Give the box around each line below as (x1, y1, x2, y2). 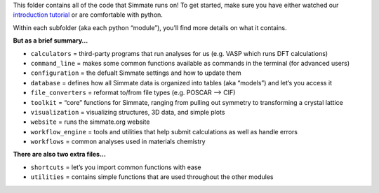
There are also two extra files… (13, 150, 107, 159)
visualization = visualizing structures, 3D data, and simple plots (30, 108, 225, 116)
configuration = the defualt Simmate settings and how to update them (30, 69, 241, 77)
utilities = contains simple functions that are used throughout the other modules (30, 173, 274, 181)
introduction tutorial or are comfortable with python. (13, 10, 163, 19)
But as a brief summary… (13, 36, 88, 45)
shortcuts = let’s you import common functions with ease (30, 163, 201, 171)
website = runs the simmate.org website (30, 117, 150, 126)
